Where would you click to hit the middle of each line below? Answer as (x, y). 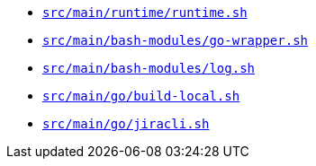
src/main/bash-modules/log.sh (149, 68)
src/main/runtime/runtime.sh (145, 13)
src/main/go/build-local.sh (141, 96)
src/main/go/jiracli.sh (126, 124)
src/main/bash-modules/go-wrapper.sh (176, 40)
